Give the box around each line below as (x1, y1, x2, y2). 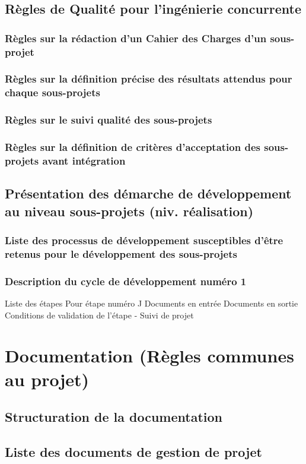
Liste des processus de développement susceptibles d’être (5, 233, 283, 248)
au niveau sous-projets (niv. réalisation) (5, 201, 254, 220)
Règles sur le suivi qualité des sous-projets (5, 112, 212, 127)
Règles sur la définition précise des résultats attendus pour (5, 71, 292, 86)
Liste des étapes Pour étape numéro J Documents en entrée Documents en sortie (5, 297, 298, 310)
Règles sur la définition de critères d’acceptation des (5, 140, 260, 154)
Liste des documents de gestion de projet (5, 443, 262, 460)
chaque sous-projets (5, 85, 100, 100)
